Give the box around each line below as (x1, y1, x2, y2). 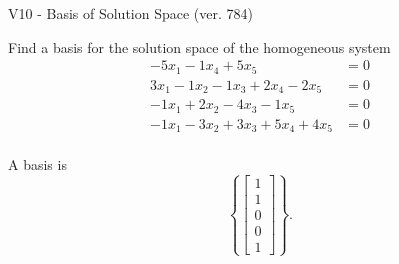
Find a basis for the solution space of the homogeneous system (8, 36, 391, 57)
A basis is (8, 154, 67, 175)
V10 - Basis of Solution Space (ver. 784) (8, 3, 253, 23)
